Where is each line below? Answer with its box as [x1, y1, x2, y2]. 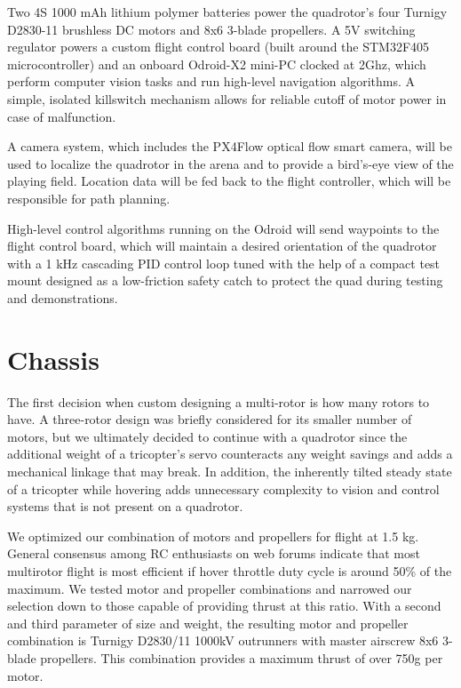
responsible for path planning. [7, 188, 171, 207]
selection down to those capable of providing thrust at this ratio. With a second [7, 596, 441, 615]
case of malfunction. [7, 107, 116, 125]
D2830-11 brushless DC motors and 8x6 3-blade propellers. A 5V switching [7, 20, 416, 38]
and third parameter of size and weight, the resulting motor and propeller [7, 613, 409, 632]
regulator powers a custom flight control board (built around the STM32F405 [7, 37, 430, 56]
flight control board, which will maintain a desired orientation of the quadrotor [7, 236, 437, 255]
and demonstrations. [7, 288, 118, 307]
